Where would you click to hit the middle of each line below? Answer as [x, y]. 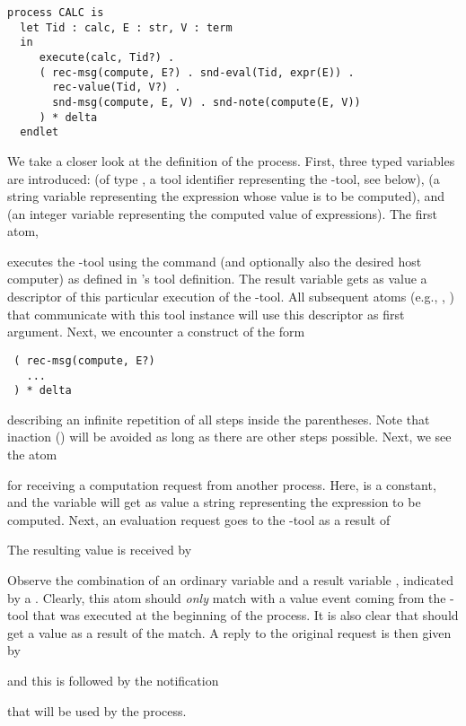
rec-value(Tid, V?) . [117, 87]
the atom [32, 454]
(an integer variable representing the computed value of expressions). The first [222, 213]
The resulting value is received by [100, 550]
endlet [40, 132]
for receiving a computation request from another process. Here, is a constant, [222, 484]
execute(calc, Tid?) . [107, 57]
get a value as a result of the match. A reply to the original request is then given [229, 632]
